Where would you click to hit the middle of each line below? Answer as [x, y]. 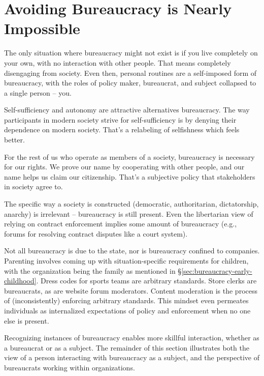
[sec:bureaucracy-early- [217, 270]
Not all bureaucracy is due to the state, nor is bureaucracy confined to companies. [132, 251]
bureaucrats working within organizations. [70, 367]
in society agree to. [34, 186]
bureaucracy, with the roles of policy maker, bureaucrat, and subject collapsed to [130, 83]
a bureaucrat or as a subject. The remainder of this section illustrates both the [127, 347]
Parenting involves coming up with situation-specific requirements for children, [126, 261]
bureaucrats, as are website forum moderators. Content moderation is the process [131, 290]
